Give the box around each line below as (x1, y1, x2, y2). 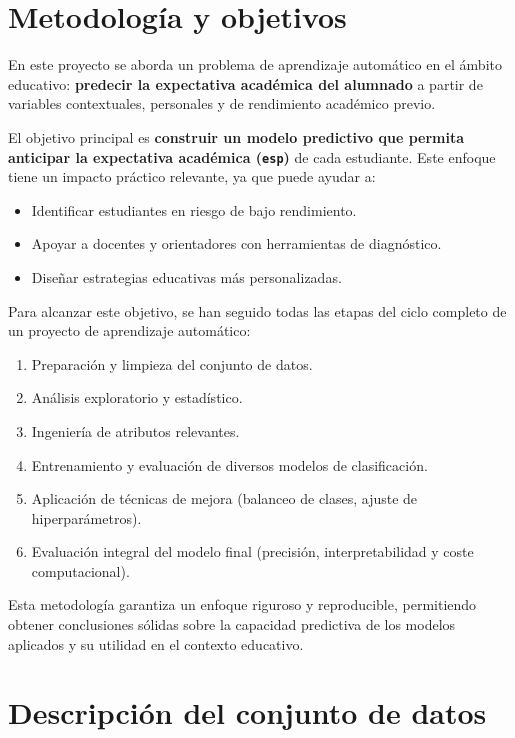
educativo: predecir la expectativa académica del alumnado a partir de (8, 73, 483, 94)
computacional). (31, 560, 130, 581)
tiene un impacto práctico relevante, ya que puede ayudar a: (8, 166, 376, 187)
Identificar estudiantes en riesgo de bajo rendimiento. (31, 199, 357, 220)
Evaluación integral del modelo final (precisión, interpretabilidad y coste (31, 541, 474, 562)
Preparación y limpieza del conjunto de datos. (31, 353, 313, 374)
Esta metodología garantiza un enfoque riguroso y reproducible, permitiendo (8, 594, 477, 615)
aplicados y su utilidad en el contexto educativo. (8, 633, 304, 654)
